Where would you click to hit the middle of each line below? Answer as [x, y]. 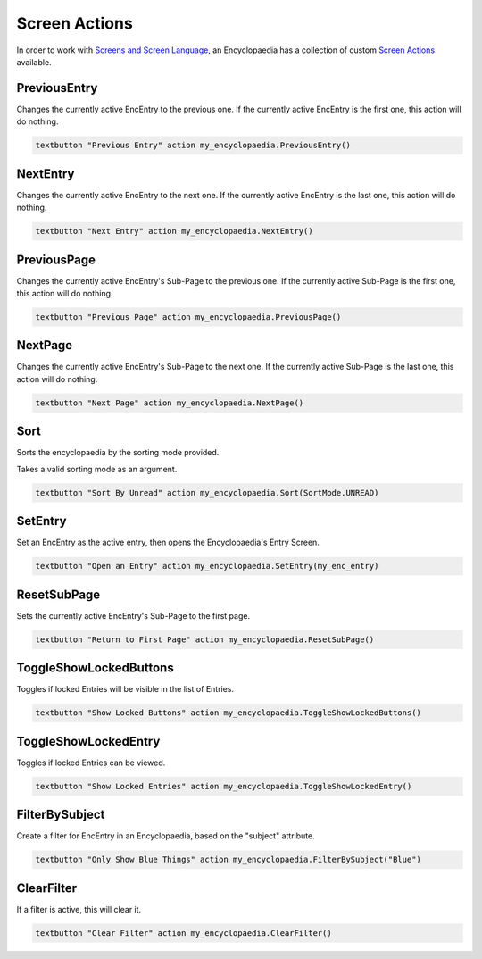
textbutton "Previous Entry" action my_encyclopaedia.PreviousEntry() [193, 146]
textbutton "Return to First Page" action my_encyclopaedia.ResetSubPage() [205, 639]
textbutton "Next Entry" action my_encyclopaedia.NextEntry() [174, 231]
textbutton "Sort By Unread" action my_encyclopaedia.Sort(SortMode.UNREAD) [207, 492]
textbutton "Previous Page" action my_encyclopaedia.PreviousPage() [188, 317]
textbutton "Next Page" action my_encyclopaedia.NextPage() [170, 403]
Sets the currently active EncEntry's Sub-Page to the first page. [133, 615]
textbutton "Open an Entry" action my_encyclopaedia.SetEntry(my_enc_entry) [207, 566]
